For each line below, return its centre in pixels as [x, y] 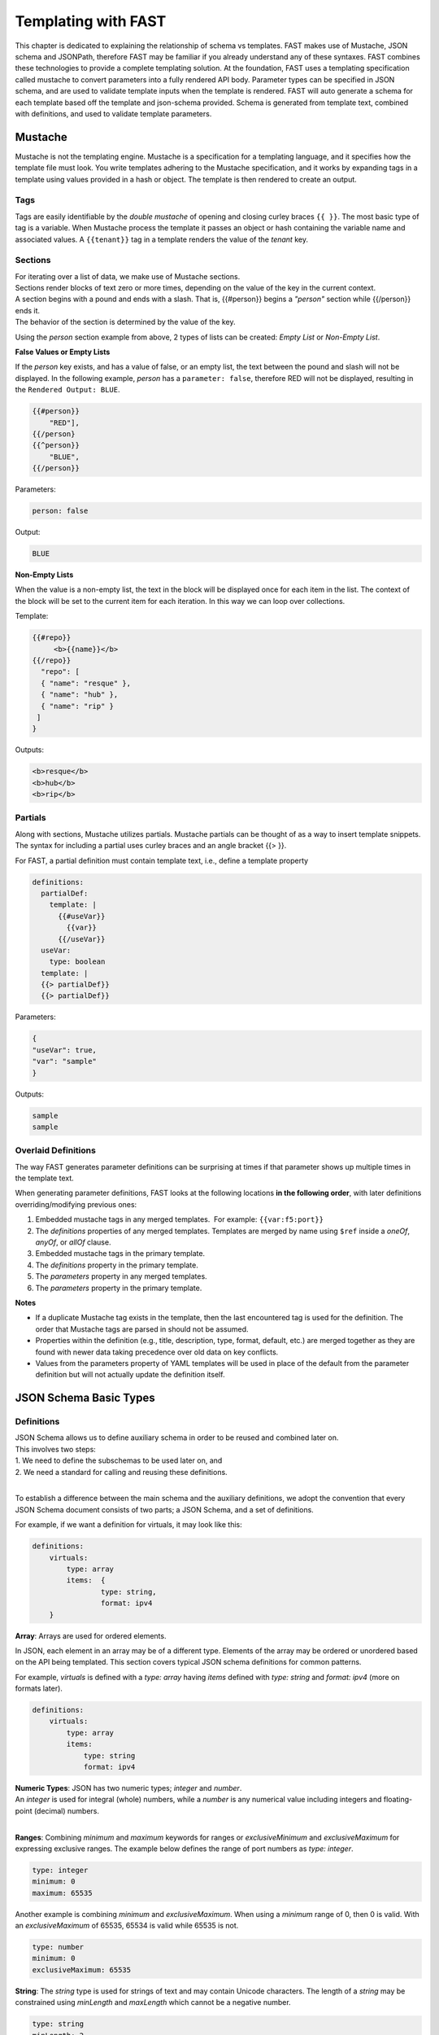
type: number [58, 1947]
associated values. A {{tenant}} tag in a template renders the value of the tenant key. [162, 239]
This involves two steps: [56, 1449]
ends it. [28, 310]
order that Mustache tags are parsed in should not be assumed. [142, 1329]
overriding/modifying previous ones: [76, 1204]
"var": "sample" [65, 1061]
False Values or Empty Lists [63, 352]
